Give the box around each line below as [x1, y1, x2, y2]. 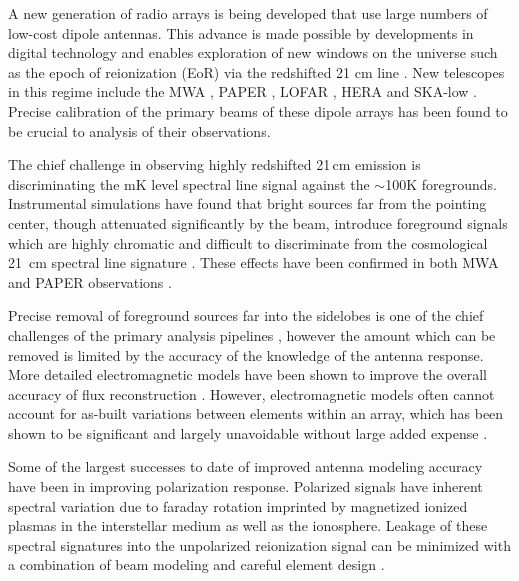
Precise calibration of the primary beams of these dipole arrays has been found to [8, 100, 508, 121]
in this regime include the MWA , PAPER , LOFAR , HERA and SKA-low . [8, 81, 477, 102]
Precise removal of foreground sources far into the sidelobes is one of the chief [8, 305, 484, 326]
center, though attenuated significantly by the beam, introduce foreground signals [8, 212, 508, 233]
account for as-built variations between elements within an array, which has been [8, 403, 504, 424]
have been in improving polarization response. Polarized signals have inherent [8, 476, 483, 497]
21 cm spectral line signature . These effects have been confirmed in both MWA [8, 252, 499, 273]
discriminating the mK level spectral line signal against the [8, 173, 370, 194]
